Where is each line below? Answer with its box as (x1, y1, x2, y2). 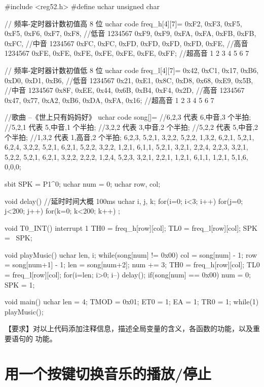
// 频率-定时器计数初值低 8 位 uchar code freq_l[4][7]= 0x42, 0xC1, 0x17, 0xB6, (5, 64, 259, 75)
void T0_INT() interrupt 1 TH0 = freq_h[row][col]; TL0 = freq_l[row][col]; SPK (5, 222, 257, 233)
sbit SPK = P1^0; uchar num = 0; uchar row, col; (5, 178, 161, 189)
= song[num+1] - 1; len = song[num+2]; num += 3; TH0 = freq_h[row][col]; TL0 (5, 259, 260, 270)
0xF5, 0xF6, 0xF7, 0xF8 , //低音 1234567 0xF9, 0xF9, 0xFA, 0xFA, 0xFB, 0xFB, (5, 28, 256, 39)
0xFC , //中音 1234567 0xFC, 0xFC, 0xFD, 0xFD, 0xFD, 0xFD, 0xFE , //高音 (5, 38, 248, 48)
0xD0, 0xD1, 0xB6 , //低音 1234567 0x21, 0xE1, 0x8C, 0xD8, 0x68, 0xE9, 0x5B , (5, 75, 253, 85)
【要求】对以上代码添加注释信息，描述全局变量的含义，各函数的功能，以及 (5, 323, 253, 334)
